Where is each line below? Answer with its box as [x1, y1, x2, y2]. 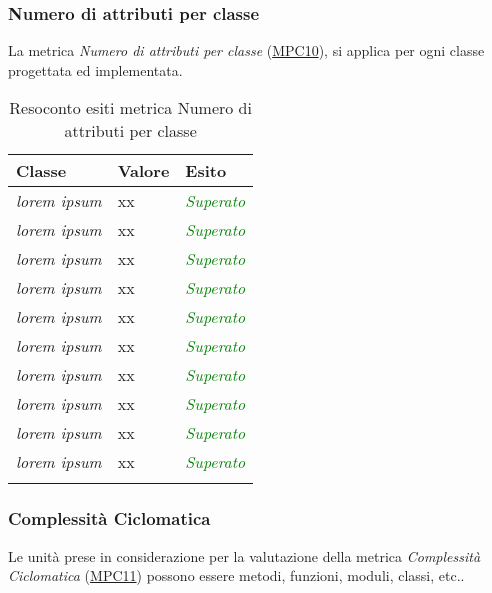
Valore [117, 159, 170, 183]
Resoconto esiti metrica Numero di [9, 96, 252, 120]
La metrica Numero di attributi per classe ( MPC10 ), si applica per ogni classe [8, 40, 485, 61]
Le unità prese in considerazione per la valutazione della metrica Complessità [8, 545, 481, 566]
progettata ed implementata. [8, 59, 183, 80]
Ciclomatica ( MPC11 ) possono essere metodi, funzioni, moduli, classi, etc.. [8, 565, 465, 586]
